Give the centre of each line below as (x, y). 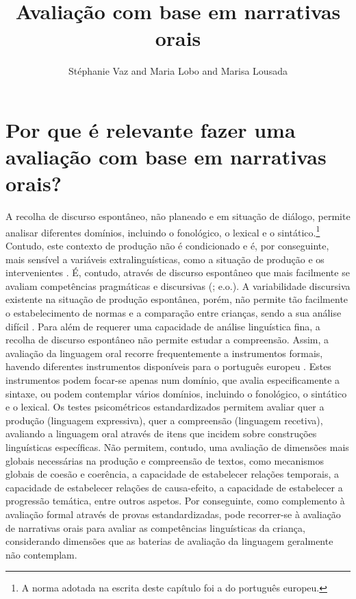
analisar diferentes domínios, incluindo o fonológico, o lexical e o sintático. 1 (163, 231)
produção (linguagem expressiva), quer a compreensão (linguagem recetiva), (164, 420)
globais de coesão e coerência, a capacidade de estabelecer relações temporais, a (172, 474)
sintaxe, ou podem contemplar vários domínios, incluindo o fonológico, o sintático (176, 393)
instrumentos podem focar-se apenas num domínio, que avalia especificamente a (173, 380)
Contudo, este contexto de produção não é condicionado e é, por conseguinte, (167, 246)
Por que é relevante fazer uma (151, 129)
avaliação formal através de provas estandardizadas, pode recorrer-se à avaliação (173, 514)
